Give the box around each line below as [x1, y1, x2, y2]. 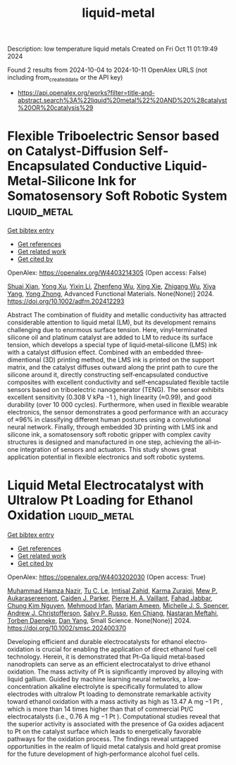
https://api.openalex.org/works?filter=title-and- [17, 88, 155, 96]
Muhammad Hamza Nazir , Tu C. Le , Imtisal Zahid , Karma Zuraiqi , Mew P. [7, 586, 218, 595]
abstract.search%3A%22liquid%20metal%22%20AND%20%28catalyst [17, 96, 228, 104]
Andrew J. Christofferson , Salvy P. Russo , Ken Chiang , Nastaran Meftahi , [7, 609, 218, 617]
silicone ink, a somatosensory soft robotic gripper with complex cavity [7, 430, 211, 438]
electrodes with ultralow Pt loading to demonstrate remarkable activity [7, 690, 211, 698]
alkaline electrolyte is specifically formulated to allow [49, 682, 203, 690]
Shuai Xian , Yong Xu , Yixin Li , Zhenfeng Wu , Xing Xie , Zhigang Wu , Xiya [7, 282, 216, 290]
